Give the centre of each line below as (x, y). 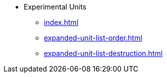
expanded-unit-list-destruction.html (103, 53)
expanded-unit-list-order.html (93, 38)
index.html (61, 22)
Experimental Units (55, 7)
